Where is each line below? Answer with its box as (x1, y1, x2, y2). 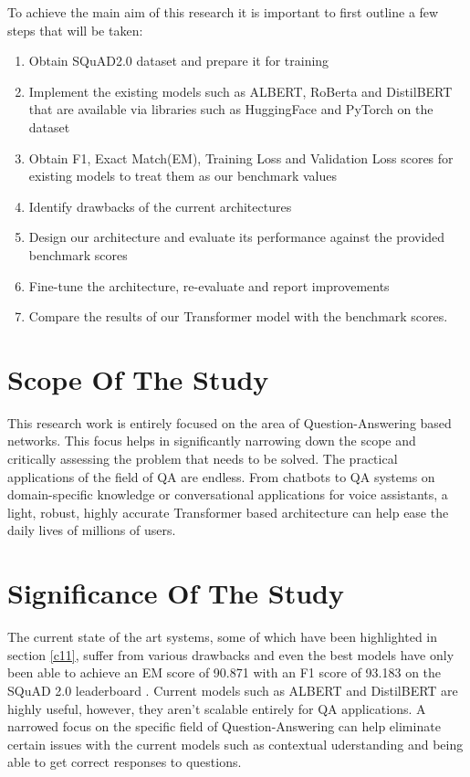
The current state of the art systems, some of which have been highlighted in (7, 627, 438, 646)
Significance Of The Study (7, 574, 344, 612)
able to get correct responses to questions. (7, 752, 242, 772)
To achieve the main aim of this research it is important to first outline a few (7, 3, 439, 21)
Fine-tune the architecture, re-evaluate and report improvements (28, 276, 390, 295)
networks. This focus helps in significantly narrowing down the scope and (7, 431, 416, 450)
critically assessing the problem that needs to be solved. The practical (7, 449, 398, 468)
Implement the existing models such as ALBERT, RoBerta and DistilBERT (28, 81, 453, 100)
